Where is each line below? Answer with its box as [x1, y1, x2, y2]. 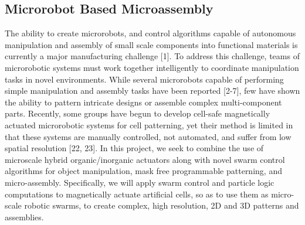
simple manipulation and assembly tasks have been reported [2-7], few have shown [5, 84, 300, 97]
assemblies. [5, 210, 44, 223]
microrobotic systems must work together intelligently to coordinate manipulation [5, 61, 299, 73]
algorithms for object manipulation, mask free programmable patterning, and [5, 165, 282, 177]
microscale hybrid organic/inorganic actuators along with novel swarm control [5, 153, 285, 165]
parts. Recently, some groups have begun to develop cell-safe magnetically [5, 107, 270, 120]
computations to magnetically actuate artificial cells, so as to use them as [5, 187, 269, 200]
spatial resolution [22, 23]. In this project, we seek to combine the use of [5, 142, 264, 154]
